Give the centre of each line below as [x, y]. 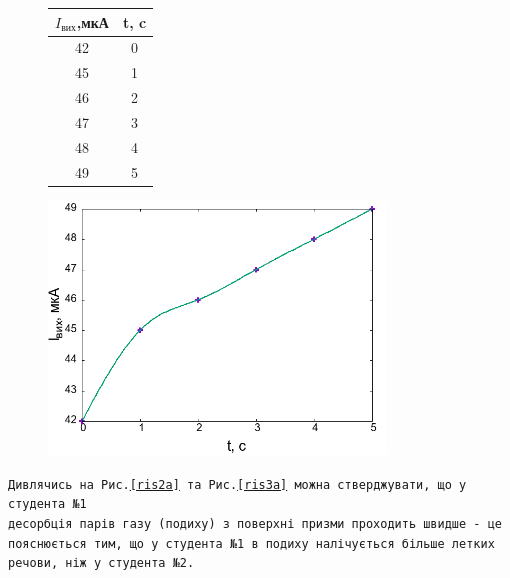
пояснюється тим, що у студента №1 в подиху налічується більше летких [251, 543]
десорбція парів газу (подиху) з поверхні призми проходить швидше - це [255, 523]
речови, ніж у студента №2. [101, 563]
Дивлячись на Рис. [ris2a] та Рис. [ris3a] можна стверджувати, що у [237, 484]
